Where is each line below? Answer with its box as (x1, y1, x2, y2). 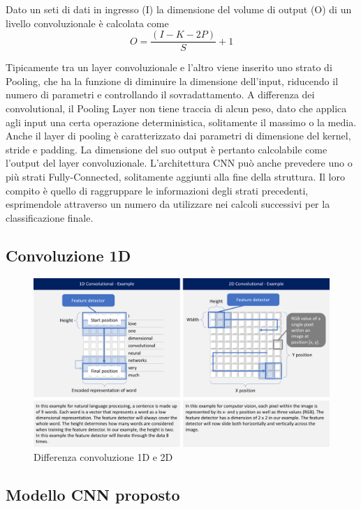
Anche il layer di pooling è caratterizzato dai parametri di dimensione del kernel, (6, 128, 351, 143)
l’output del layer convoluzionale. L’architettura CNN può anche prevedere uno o (6, 155, 353, 170)
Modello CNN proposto (6, 483, 180, 505)
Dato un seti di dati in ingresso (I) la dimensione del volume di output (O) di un (6, 2, 352, 16)
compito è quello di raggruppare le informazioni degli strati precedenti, (6, 183, 309, 197)
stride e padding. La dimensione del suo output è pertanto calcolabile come (6, 142, 327, 156)
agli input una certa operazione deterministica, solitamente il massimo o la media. (6, 114, 357, 129)
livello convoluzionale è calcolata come (6, 15, 169, 30)
